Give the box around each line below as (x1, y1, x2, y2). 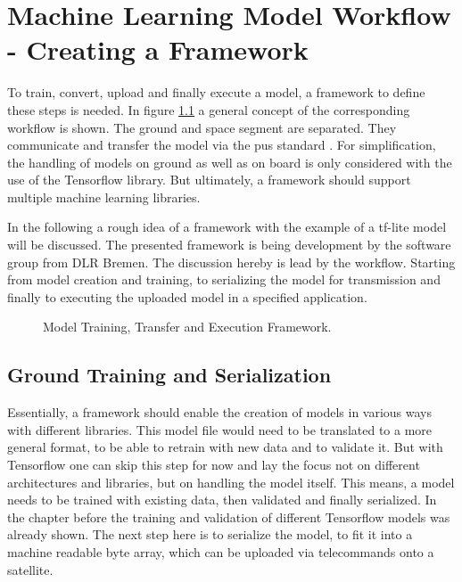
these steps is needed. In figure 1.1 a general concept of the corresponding (7, 100, 410, 119)
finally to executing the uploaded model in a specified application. (7, 287, 367, 306)
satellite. (7, 560, 54, 578)
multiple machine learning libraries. (7, 187, 201, 206)
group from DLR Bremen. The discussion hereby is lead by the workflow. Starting (7, 252, 456, 271)
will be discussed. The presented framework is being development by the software (7, 235, 451, 254)
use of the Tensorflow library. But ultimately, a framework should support (7, 170, 411, 189)
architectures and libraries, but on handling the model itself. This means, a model (7, 472, 455, 491)
